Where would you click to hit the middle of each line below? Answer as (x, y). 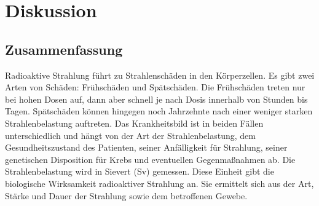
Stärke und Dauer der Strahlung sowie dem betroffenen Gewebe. (126, 195)
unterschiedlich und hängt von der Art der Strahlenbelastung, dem (130, 135)
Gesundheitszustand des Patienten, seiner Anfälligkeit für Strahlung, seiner (146, 147)
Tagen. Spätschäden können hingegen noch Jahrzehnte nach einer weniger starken (159, 111)
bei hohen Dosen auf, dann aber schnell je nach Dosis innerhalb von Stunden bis (156, 99)
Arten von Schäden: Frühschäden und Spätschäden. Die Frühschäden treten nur (155, 87)
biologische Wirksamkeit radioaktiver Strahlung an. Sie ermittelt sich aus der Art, (159, 183)
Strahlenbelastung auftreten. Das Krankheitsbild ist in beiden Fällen (134, 123)
